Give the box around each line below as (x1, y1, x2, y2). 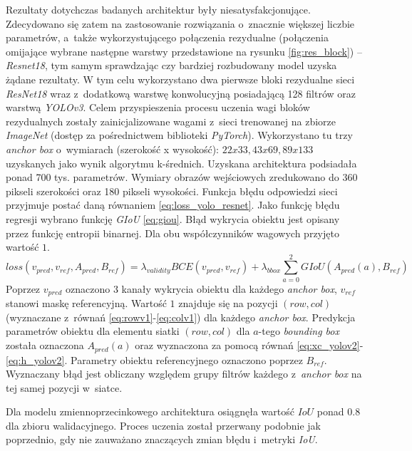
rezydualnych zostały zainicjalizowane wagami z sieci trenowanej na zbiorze (6, 113, 336, 128)
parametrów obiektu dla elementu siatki (6, 323, 180, 338)
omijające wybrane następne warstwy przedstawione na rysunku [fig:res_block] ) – (6, 43, 362, 58)
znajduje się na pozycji (178, 296, 278, 311)
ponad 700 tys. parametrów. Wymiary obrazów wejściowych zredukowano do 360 (6, 170, 358, 185)
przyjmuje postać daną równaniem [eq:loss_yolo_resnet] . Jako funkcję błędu (6, 197, 340, 212)
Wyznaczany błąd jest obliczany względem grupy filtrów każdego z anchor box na (6, 366, 362, 381)
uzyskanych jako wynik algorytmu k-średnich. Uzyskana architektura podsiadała (6, 155, 357, 170)
